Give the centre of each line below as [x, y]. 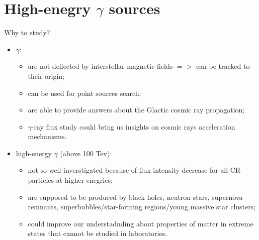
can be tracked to [223, 66]
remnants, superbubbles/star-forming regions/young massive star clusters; [142, 207]
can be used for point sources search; [84, 93]
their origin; [46, 76]
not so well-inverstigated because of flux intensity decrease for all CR [134, 170]
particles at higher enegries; [70, 180]
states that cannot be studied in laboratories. [98, 233]
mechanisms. [47, 136]
